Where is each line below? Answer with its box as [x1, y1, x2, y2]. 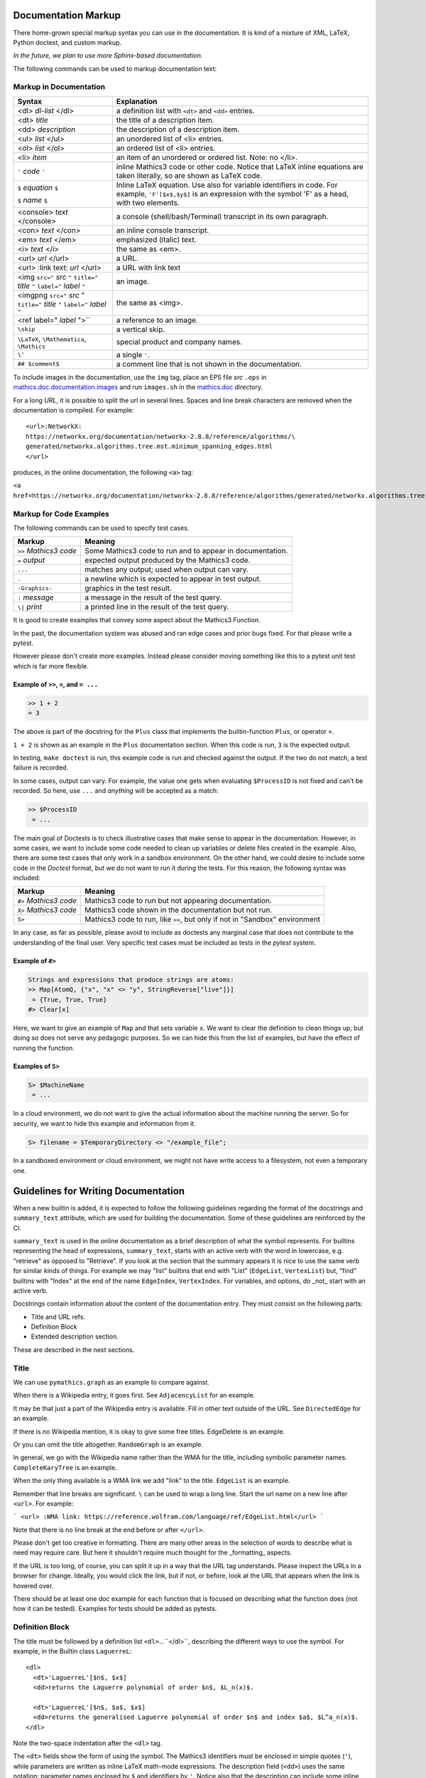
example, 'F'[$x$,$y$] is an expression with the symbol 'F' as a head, [116, 188, 349, 198]
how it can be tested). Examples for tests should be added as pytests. [13, 1604, 217, 1613]
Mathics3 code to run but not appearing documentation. [84, 896, 273, 906]
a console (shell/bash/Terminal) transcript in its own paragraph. [116, 211, 329, 221]
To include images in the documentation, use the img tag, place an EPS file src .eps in [13, 373, 267, 381]
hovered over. [13, 1581, 54, 1590]
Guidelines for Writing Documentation [13, 1185, 185, 1197]
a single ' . [116, 349, 151, 359]
